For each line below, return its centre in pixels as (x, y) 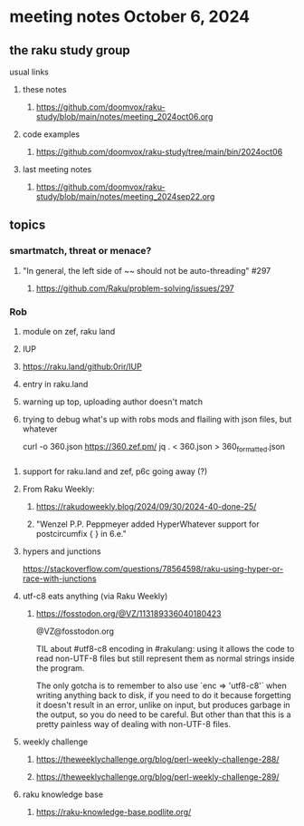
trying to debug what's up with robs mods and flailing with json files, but (157, 419)
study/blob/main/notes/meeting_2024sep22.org (125, 196)
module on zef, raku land (69, 331)
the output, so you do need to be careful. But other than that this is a (163, 714)
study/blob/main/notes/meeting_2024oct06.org (124, 117)
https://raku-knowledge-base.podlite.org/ (114, 811)
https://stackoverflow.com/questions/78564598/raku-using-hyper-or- (153, 568)
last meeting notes (57, 169)
